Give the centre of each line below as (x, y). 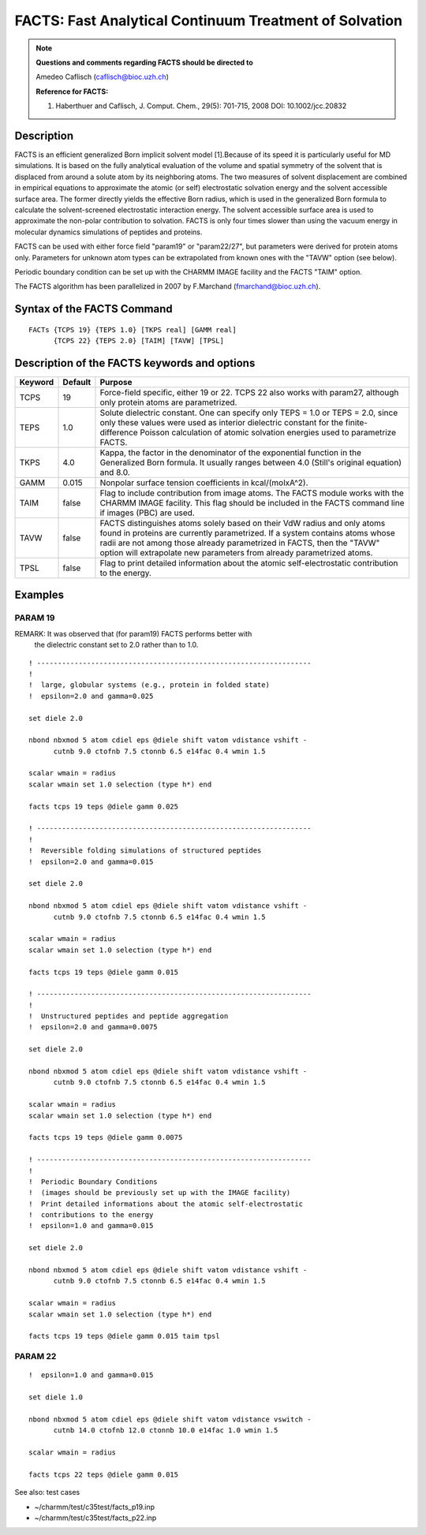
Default (77, 383)
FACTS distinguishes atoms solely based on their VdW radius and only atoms (243, 523)
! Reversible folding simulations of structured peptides (145, 851)
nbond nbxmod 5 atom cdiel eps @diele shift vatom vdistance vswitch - (170, 1419)
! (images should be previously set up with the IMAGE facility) (160, 1193)
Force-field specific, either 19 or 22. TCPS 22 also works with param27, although (249, 393)
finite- (357, 423)
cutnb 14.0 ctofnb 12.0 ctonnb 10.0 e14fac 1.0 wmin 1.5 (166, 1430)
